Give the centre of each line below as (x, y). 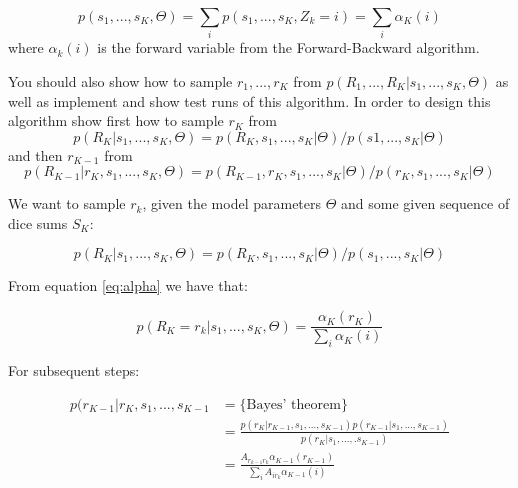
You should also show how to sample (120, 80)
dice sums (38, 222)
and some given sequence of (425, 203)
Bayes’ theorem (293, 404)
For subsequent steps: (74, 369)
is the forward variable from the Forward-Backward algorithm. (288, 47)
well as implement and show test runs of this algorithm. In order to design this (249, 100)
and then (35, 154)
